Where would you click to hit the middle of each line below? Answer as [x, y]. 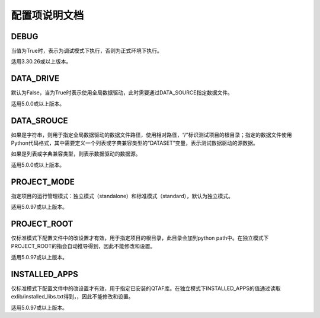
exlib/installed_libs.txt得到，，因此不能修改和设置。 [72, 297]
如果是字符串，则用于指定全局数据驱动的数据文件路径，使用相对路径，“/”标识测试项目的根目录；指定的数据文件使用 [152, 135]
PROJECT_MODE [43, 182]
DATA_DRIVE [35, 79]
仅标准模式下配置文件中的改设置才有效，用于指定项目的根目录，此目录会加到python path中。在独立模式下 [140, 238]
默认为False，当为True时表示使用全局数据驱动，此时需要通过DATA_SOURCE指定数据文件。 [122, 93]
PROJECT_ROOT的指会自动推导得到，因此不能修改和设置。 [83, 246]
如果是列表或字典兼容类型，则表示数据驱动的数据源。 [76, 154]
